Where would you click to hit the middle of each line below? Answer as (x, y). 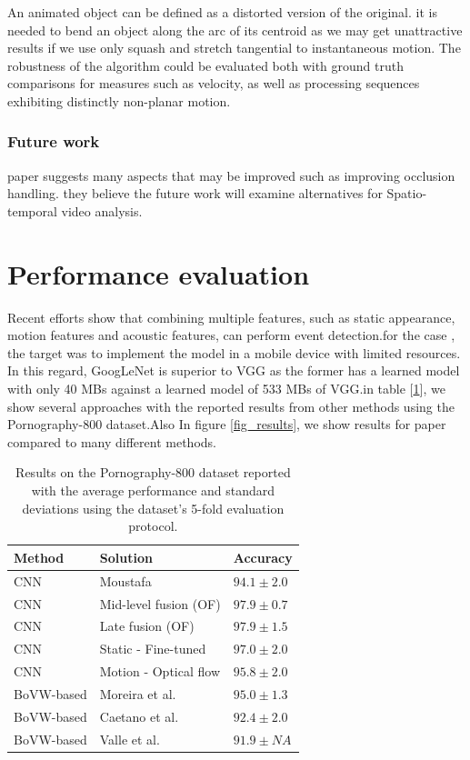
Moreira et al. (138, 693)
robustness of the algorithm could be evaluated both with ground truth (206, 65)
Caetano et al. (139, 716)
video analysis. (102, 210)
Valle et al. (130, 739)
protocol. (153, 526)
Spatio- (407, 193)
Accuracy (263, 557)
